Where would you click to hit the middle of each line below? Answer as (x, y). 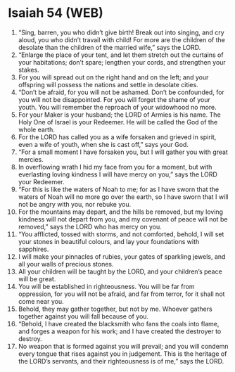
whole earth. (36, 129)
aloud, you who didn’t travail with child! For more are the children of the (122, 39)
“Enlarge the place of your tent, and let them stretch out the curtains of (121, 55)
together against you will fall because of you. (83, 316)
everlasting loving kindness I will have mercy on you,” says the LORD (118, 174)
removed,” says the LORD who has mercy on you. (90, 226)
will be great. (37, 278)
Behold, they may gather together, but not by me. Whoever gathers (115, 309)
